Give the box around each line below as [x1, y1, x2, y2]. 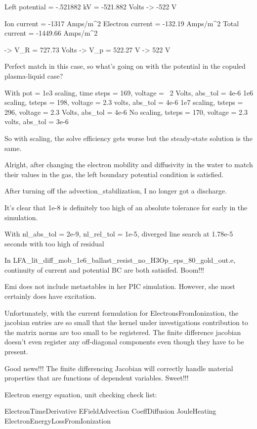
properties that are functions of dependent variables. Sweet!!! [4, 373, 189, 383]
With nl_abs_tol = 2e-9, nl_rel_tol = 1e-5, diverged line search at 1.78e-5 [4, 229, 233, 239]
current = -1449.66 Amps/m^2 [4, 28, 98, 38]
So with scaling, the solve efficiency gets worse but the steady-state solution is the [4, 133, 253, 143]
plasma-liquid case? [4, 70, 63, 81]
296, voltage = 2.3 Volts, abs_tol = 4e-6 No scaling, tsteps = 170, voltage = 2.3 [4, 106, 248, 117]
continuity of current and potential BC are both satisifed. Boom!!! [4, 264, 204, 275]
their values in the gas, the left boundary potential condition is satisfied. [4, 169, 224, 179]
